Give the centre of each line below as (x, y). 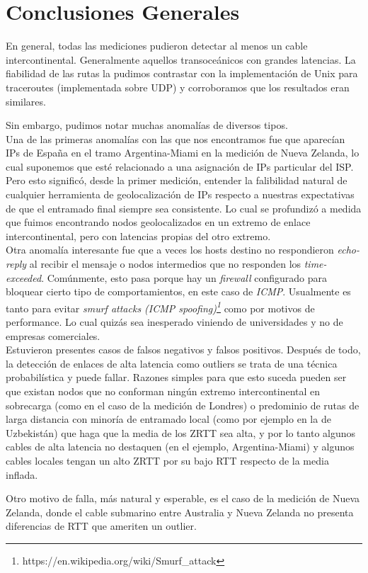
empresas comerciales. (53, 335)
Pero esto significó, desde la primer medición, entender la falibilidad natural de (177, 180)
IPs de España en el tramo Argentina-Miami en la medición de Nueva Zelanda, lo (183, 153)
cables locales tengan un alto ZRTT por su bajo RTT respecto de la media (167, 460)
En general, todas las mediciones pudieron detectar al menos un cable (157, 46)
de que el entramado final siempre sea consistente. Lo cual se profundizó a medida (184, 208)
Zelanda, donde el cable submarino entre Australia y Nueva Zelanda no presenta (180, 512)
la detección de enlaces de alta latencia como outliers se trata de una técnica (172, 363)
